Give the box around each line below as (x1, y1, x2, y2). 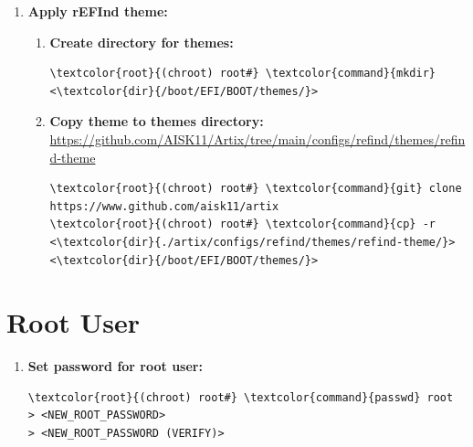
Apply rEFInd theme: (27, 2, 168, 20)
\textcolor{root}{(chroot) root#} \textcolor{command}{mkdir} (49, 67, 436, 80)
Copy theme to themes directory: (49, 112, 264, 131)
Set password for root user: (27, 357, 203, 376)
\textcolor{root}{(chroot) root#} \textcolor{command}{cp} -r (49, 218, 436, 231)
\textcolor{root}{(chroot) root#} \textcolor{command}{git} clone (49, 182, 462, 196)
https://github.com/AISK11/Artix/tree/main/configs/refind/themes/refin (49, 129, 466, 148)
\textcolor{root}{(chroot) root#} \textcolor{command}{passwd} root (27, 390, 454, 404)
